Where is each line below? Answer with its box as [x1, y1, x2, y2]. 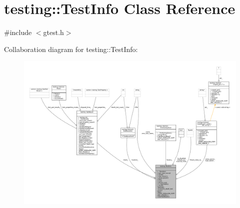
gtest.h [43, 27, 64, 37]
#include [4, 27, 32, 37]
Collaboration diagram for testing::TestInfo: [4, 43, 138, 54]
